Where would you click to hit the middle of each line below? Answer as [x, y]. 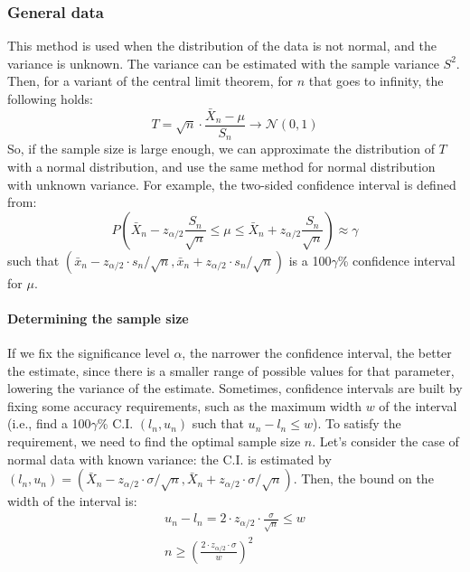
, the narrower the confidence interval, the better [317, 353]
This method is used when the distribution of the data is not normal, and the [222, 46]
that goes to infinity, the [376, 81]
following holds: [50, 98]
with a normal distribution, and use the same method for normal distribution [221, 166]
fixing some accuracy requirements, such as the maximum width [184, 405]
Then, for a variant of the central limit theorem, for [150, 81]
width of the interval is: [72, 501]
